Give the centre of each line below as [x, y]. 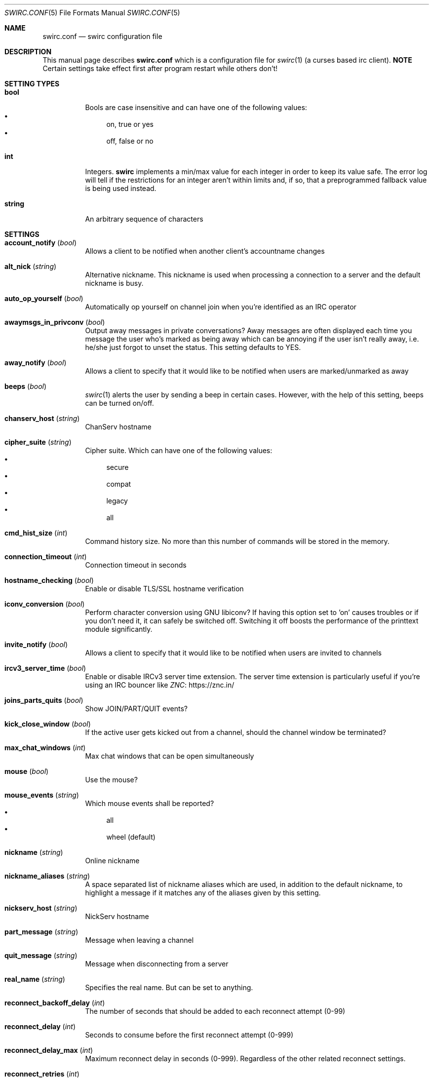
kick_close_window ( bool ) [48, 724]
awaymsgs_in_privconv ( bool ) [55, 322]
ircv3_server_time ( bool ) [45, 668]
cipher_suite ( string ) [38, 442]
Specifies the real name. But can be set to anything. [169, 987]
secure [118, 467]
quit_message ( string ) [41, 955]
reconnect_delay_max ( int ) [49, 1050]
